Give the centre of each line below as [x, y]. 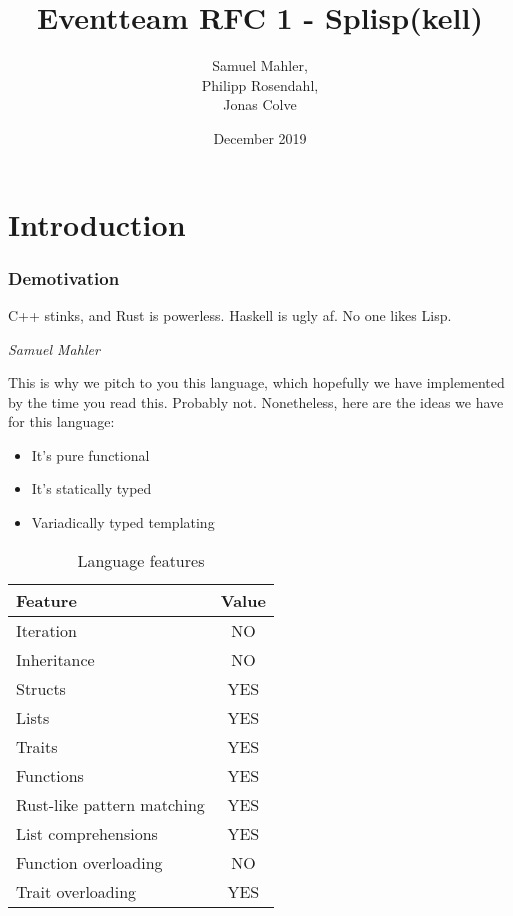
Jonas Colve [260, 104]
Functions [50, 775]
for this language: [61, 421]
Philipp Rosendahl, [260, 84]
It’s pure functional [90, 454]
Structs [41, 688]
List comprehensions [87, 833]
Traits [37, 746]
